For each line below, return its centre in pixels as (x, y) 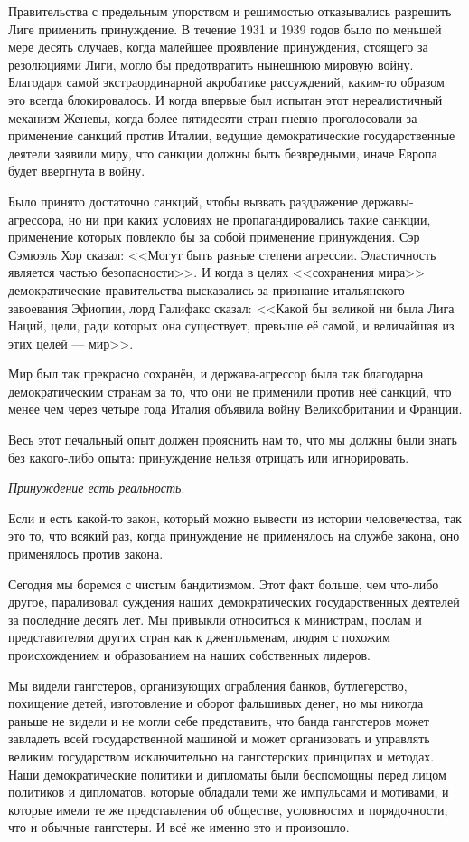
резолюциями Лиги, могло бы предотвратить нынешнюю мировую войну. (211, 64)
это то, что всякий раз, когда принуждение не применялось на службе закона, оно (234, 536)
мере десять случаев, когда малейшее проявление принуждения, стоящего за (218, 47)
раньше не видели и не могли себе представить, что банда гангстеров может (219, 720)
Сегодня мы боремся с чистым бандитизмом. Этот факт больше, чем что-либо (224, 584)
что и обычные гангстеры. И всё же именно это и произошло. (179, 827)
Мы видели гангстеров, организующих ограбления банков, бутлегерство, (208, 685)
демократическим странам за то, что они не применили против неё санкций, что (230, 391)
